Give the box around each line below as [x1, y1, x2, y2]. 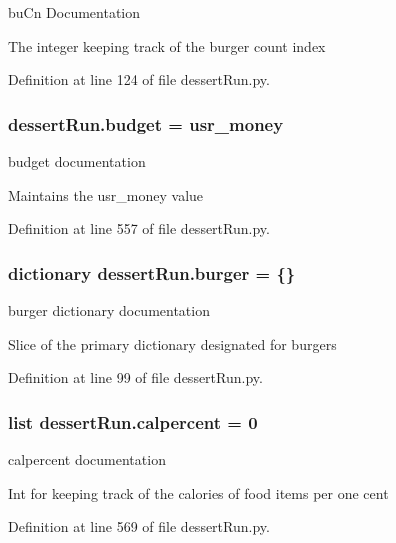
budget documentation [8, 151, 146, 171]
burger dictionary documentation [8, 300, 210, 320]
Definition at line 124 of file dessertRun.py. [8, 69, 270, 90]
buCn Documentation [8, 2, 141, 22]
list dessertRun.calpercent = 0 [8, 409, 258, 434]
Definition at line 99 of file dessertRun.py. [8, 367, 263, 388]
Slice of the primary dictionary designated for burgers [8, 333, 337, 354]
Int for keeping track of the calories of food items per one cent [8, 482, 389, 503]
